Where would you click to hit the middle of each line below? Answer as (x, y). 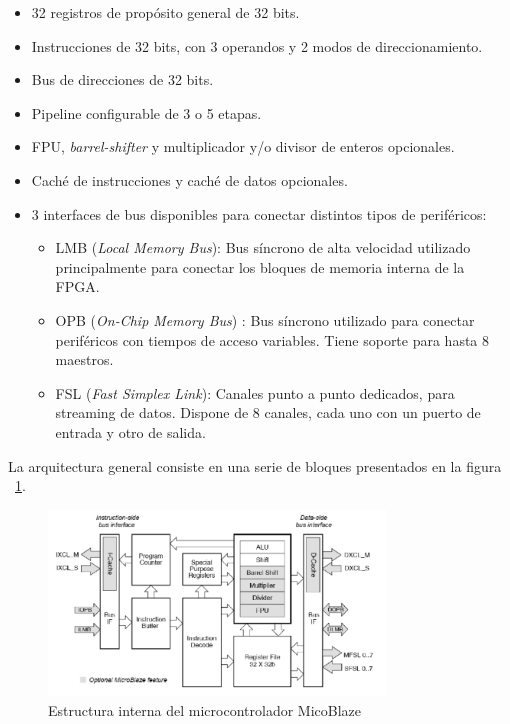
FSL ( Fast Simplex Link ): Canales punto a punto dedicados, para (255, 392)
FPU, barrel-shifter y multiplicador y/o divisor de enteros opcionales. (243, 146)
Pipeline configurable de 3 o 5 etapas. (146, 112)
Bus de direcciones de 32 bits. (122, 79)
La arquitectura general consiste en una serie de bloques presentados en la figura (255, 465)
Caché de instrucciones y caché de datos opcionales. (189, 179)
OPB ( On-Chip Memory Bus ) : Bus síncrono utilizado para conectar (265, 319)
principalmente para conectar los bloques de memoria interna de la (260, 266)
